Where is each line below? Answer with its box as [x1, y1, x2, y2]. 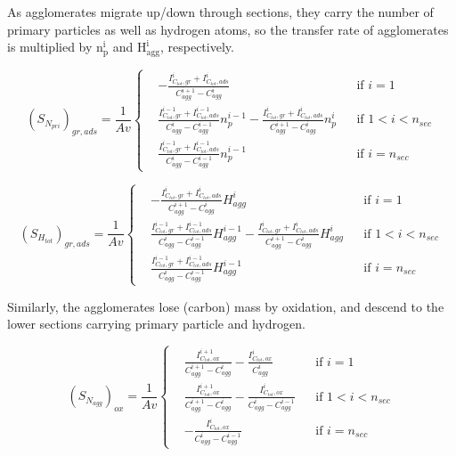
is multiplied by [7, 37, 93, 56]
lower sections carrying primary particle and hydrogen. [7, 314, 305, 333]
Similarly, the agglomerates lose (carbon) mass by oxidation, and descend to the [7, 297, 444, 315]
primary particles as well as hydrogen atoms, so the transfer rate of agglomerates [7, 20, 449, 38]
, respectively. [159, 37, 234, 56]
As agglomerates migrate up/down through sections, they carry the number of [7, 3, 434, 20]
